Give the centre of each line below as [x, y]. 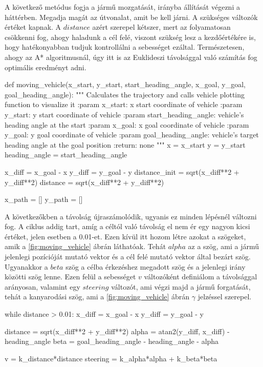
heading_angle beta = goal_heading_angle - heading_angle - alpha [112, 341]
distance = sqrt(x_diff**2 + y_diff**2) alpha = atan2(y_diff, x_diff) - [117, 331]
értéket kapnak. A [33, 27]
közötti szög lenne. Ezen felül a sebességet [70, 277]
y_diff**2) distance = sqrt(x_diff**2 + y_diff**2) [84, 182]
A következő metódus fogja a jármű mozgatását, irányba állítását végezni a [122, 7]
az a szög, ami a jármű [224, 246]
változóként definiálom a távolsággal [201, 277]
